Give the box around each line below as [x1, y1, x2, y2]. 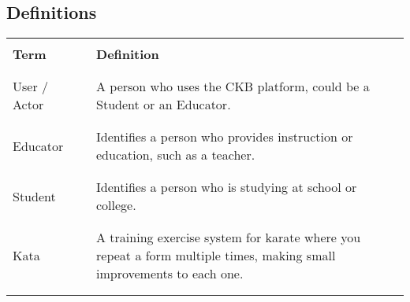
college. [96, 196, 136, 215]
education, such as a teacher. [96, 145, 255, 164]
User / [13, 77, 49, 96]
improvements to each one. [96, 264, 244, 283]
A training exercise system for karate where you [96, 228, 361, 247]
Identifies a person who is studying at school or [96, 178, 357, 197]
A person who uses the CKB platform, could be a [96, 77, 370, 96]
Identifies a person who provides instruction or [96, 127, 353, 146]
